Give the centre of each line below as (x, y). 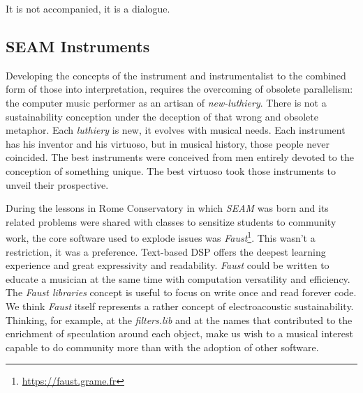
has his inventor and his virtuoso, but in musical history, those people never (168, 143)
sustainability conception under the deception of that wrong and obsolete (162, 116)
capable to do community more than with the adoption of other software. (162, 347)
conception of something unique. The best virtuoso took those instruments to (171, 170)
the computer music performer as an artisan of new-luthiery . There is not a (166, 102)
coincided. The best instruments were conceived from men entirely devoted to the (180, 157)
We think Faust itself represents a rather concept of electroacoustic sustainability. (180, 306)
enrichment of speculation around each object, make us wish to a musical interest (179, 333)
